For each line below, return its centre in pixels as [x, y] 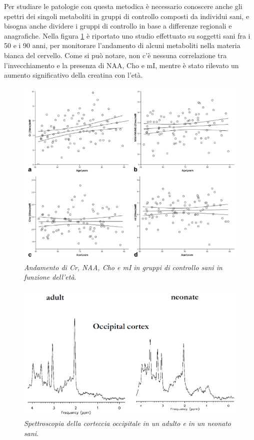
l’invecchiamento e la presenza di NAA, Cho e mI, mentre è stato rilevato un [121, 65]
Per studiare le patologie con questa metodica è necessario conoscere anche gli [123, 6]
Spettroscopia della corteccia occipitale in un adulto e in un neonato [128, 423]
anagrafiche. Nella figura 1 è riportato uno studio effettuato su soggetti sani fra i [127, 35]
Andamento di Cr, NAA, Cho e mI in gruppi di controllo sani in [123, 267]
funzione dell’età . [50, 277]
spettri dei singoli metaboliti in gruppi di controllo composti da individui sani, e [127, 16]
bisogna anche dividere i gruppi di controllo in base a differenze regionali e [118, 26]
